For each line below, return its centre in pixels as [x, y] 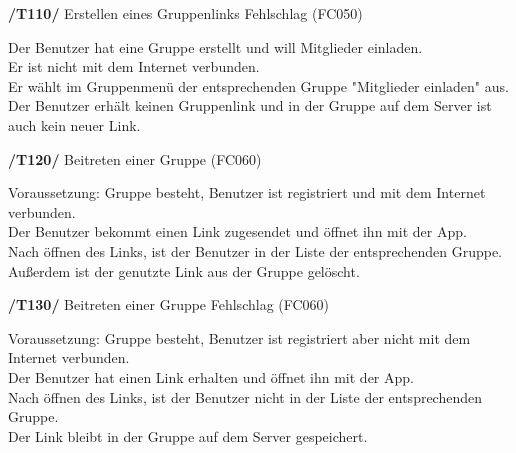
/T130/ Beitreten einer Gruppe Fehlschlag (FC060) [169, 304]
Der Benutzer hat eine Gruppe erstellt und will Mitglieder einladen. [215, 46]
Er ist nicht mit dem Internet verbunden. [134, 66]
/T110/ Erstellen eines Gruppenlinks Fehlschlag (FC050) [185, 13]
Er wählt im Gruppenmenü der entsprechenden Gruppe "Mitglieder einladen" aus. [258, 85]
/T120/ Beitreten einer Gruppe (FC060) [135, 158]
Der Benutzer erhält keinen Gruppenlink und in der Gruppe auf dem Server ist [250, 105]
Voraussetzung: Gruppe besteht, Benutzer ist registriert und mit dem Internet [247, 192]
